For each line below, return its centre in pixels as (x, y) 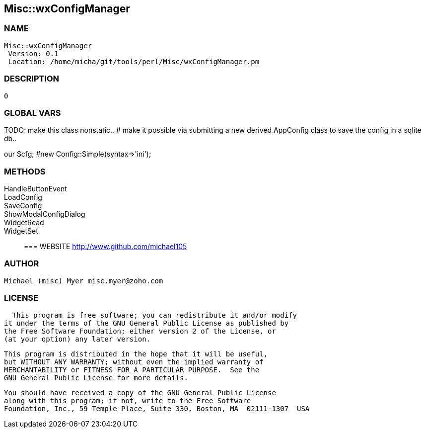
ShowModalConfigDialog (45, 214)
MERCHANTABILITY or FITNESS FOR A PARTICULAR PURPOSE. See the (132, 370)
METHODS (25, 171)
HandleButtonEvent (35, 189)
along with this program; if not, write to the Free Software (128, 400)
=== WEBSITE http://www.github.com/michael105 (106, 247)
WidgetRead (24, 223)
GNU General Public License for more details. (96, 378)
